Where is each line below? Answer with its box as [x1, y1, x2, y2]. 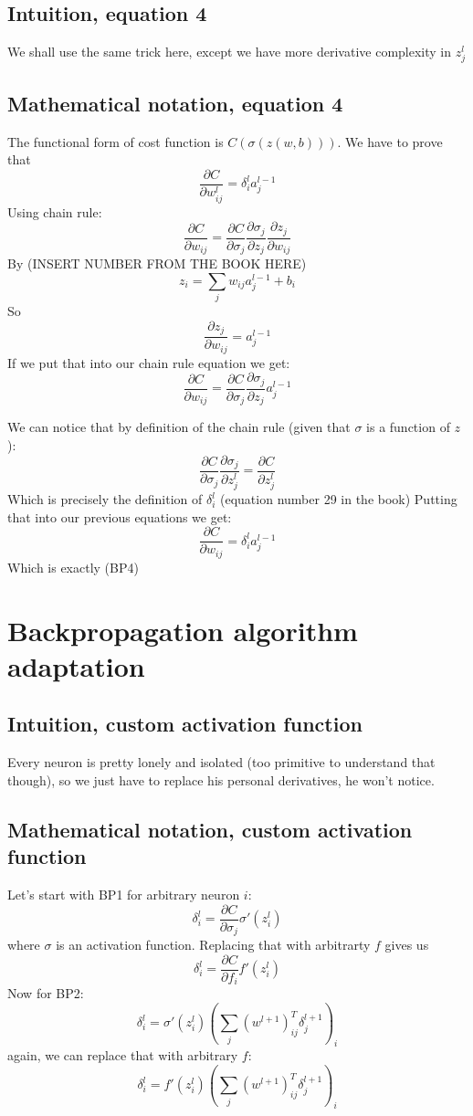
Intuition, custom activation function [7, 710, 363, 738]
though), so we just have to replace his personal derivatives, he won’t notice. [7, 770, 435, 789]
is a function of [366, 417, 450, 437]
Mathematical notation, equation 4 [7, 89, 343, 117]
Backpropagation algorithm [7, 611, 358, 648]
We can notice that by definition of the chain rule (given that [7, 417, 351, 437]
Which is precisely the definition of [7, 490, 203, 509]
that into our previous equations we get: [7, 507, 232, 526]
